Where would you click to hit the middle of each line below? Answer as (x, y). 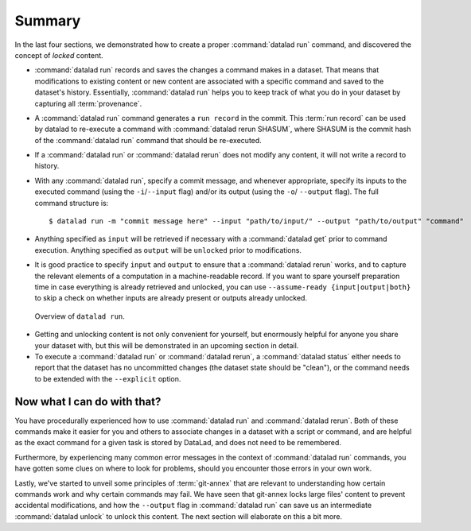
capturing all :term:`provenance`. (88, 103)
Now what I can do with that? (88, 401)
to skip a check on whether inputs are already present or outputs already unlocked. (171, 298)
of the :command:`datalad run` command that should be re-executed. (148, 140)
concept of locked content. (59, 55)
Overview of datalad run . (80, 316)
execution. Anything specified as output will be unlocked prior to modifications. (168, 250)
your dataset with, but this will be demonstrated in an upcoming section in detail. (167, 345)
